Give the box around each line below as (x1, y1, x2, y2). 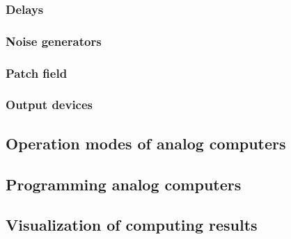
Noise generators (6, 32, 102, 49)
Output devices (6, 96, 93, 113)
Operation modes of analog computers (6, 132, 286, 154)
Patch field (6, 64, 68, 81)
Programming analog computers (6, 173, 242, 195)
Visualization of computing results (6, 214, 258, 236)
